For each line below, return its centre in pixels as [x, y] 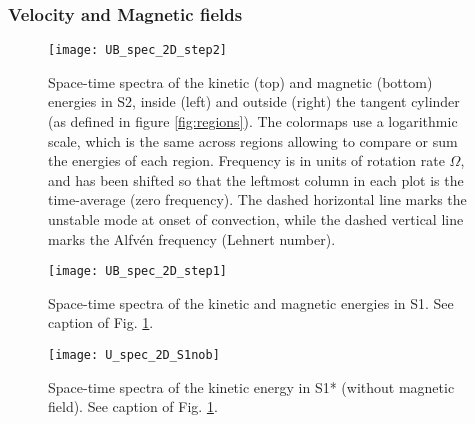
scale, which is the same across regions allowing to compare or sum [253, 140]
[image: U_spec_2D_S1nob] [134, 355]
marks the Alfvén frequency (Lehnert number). [192, 238]
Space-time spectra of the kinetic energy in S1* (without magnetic [251, 386]
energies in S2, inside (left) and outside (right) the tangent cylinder [254, 101]
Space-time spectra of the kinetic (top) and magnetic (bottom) [240, 81]
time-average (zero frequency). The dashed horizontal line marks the [257, 199]
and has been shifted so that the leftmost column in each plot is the [256, 179]
